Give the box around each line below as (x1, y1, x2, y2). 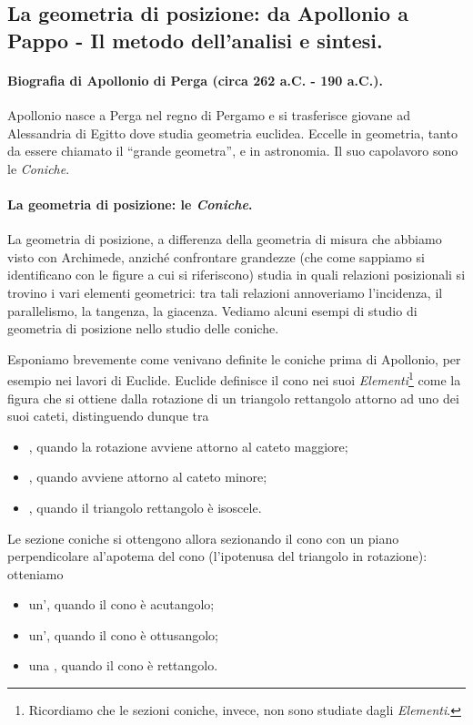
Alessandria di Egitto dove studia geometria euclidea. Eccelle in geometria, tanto (7, 123, 458, 142)
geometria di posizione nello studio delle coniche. (7, 319, 279, 338)
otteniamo (7, 564, 64, 583)
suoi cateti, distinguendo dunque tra (7, 406, 209, 425)
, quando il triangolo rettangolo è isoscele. (28, 497, 262, 516)
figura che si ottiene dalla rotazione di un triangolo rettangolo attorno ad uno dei (7, 388, 459, 407)
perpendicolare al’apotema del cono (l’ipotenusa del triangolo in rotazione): (7, 546, 428, 566)
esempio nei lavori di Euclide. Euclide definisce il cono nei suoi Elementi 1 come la (7, 368, 461, 389)
